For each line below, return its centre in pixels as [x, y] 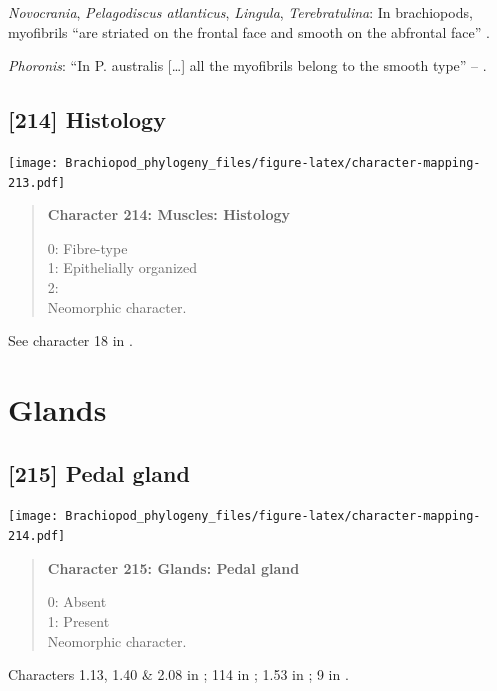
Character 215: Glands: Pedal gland [173, 567]
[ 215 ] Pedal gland [99, 472]
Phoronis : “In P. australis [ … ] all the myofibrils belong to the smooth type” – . [247, 65]
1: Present [78, 620]
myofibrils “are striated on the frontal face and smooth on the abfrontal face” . [249, 31]
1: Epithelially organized [122, 267]
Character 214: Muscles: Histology [168, 214]
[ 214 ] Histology [87, 119]
